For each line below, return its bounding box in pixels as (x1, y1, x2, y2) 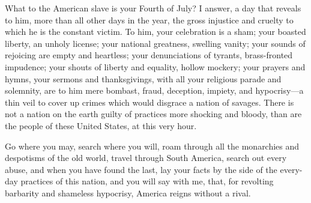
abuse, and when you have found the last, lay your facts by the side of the (5, 163, 277, 175)
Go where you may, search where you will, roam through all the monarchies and (5, 139, 300, 152)
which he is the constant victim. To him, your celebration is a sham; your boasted (5, 25, 306, 38)
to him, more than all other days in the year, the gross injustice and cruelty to (5, 13, 294, 26)
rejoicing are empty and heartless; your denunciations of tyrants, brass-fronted (5, 49, 293, 61)
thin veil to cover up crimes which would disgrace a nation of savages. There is (5, 95, 294, 108)
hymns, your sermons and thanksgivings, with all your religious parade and (5, 72, 282, 85)
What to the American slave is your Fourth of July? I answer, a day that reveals (5, 2, 301, 14)
